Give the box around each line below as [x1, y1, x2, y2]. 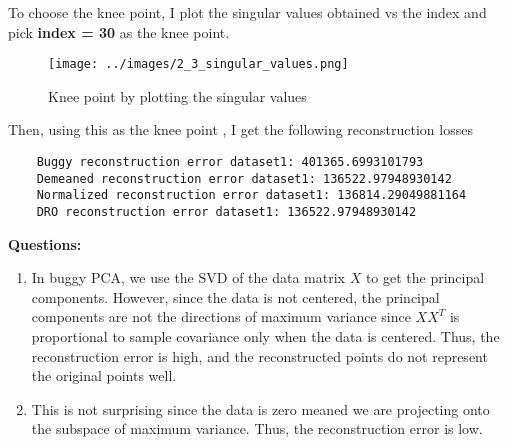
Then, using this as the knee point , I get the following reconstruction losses [8, 119, 473, 140]
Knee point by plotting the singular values [48, 85, 307, 106]
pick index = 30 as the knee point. [8, 21, 230, 42]
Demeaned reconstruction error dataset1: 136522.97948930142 [36, 171, 452, 186]
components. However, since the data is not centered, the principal [31, 286, 440, 307]
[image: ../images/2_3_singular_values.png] [48, 57, 349, 72]
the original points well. [31, 365, 177, 386]
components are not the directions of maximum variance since [31, 306, 411, 327]
